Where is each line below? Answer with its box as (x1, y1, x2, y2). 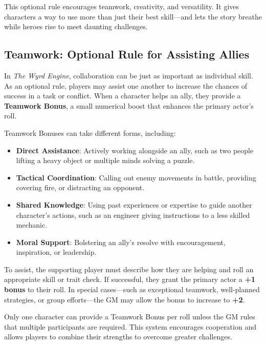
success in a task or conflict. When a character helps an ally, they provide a (4, 90, 241, 101)
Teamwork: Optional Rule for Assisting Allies (4, 46, 250, 62)
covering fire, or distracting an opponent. (16, 182, 145, 193)
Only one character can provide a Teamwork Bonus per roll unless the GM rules (4, 311, 255, 322)
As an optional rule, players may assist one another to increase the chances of (4, 80, 248, 91)
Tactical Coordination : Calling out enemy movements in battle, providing (16, 172, 256, 182)
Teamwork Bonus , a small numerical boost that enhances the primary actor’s (4, 100, 254, 111)
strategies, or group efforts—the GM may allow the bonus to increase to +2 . (4, 294, 245, 305)
